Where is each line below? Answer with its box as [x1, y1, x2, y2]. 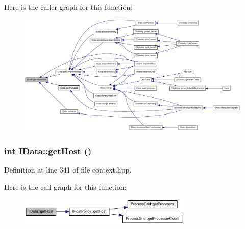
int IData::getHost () [4, 144, 92, 157]
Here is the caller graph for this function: [4, 2, 133, 12]
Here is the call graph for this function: [4, 181, 127, 192]
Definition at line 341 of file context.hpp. [4, 164, 132, 175]
